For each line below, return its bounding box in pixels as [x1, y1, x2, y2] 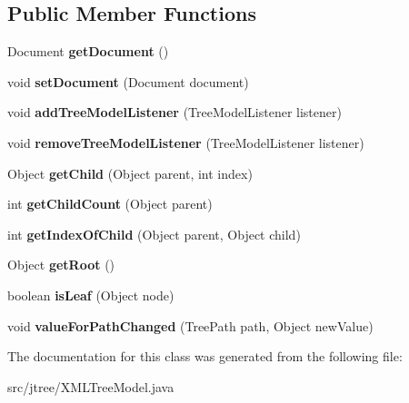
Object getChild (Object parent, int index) [7, 163, 253, 182]
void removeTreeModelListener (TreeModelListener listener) [7, 133, 364, 152]
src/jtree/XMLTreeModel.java [7, 377, 175, 396]
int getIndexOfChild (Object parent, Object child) [7, 224, 301, 243]
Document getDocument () [7, 42, 169, 61]
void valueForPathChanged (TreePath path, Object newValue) [7, 316, 374, 335]
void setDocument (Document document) [7, 72, 249, 91]
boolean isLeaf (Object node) [7, 285, 175, 304]
